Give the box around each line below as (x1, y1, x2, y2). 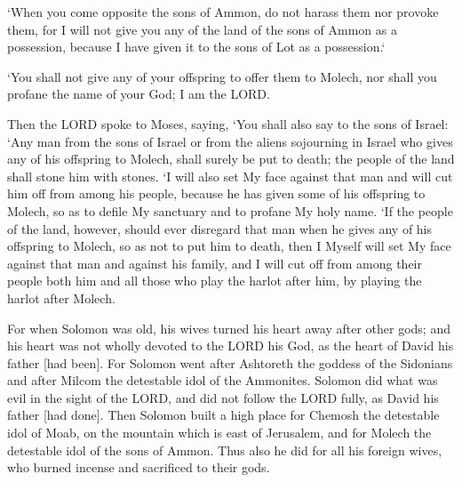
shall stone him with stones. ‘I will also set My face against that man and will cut (7, 166, 453, 185)
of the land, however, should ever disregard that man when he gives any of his (7, 219, 433, 237)
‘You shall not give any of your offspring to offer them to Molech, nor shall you (7, 67, 437, 85)
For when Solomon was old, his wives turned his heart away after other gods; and (7, 318, 450, 337)
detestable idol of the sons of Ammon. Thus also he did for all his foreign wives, (7, 440, 442, 459)
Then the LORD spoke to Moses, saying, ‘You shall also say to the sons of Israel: (7, 114, 449, 133)
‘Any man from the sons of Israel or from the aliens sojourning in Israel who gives (7, 132, 453, 150)
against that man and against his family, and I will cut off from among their (7, 253, 422, 272)
